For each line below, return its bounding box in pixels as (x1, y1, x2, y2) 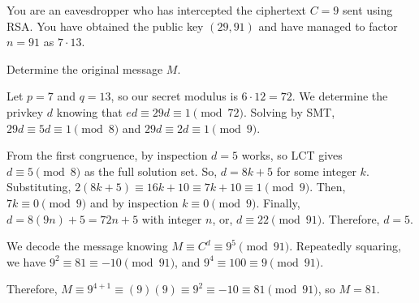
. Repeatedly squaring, (289, 237, 401, 254)
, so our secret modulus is (110, 87, 238, 105)
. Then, (309, 178, 346, 195)
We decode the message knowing (6, 237, 168, 254)
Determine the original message (6, 60, 163, 77)
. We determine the (292, 87, 388, 105)
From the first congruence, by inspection (6, 147, 208, 164)
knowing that (56, 103, 123, 120)
